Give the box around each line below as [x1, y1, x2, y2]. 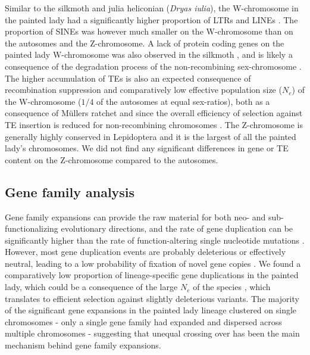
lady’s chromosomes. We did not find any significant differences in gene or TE [5, 142, 289, 154]
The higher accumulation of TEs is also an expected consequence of [5, 71, 251, 84]
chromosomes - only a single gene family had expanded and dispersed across [5, 315, 282, 328]
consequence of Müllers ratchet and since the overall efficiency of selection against [5, 107, 303, 119]
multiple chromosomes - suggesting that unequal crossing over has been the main [5, 327, 300, 340]
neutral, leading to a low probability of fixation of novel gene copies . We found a [5, 257, 301, 269]
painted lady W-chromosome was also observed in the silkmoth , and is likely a [5, 48, 293, 61]
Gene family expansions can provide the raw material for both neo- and [5, 210, 266, 223]
